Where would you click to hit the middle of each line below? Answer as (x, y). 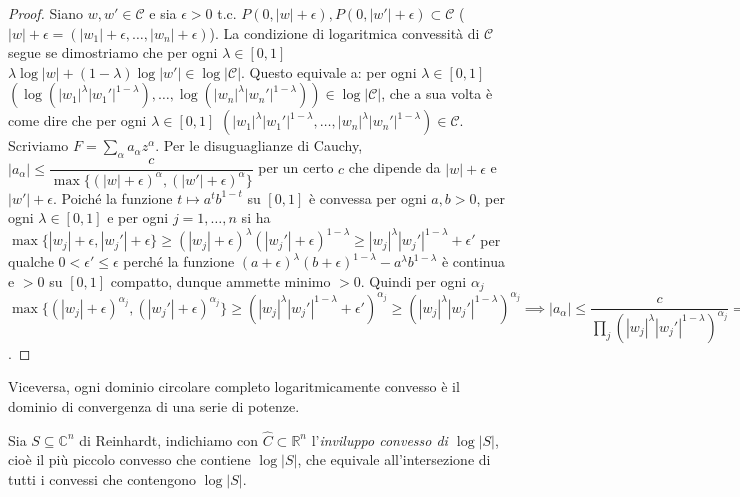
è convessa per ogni (367, 197)
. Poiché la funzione (112, 197)
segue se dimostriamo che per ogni (113, 52)
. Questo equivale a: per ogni (329, 71)
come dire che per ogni (77, 120)
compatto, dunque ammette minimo (220, 280)
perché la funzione (179, 261)
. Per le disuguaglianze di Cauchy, (259, 145)
